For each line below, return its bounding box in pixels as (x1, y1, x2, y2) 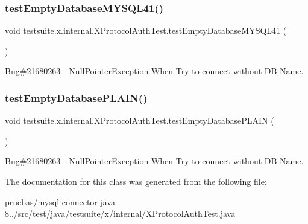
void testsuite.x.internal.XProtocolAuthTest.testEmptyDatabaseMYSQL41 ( (5, 24, 287, 37)
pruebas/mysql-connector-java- (5, 195, 118, 208)
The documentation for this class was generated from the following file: (5, 175, 267, 187)
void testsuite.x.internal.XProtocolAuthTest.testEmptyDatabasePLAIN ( (5, 114, 274, 127)
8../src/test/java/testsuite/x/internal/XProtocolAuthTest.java (5, 207, 236, 220)
